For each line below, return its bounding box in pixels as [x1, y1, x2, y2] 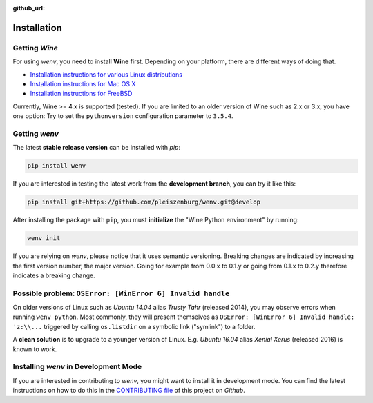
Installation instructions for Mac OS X [30, 79, 136, 88]
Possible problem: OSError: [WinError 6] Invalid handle [12, 288, 230, 298]
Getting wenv [12, 128, 59, 138]
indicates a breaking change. [12, 271, 96, 279]
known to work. [12, 345, 57, 353]
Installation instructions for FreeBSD [30, 90, 133, 98]
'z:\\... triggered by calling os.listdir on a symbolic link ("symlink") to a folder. [12, 322, 256, 331]
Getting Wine [12, 43, 58, 52]
